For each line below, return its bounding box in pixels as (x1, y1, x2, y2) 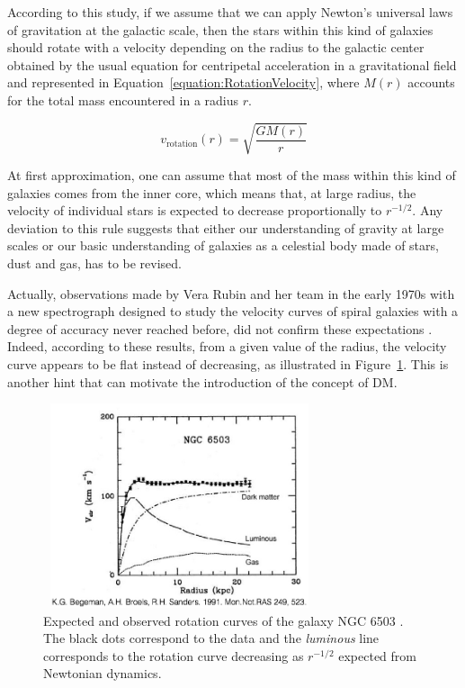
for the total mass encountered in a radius (7, 90, 239, 109)
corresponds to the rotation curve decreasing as (43, 646, 304, 665)
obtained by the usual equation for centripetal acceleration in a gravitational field (7, 55, 457, 74)
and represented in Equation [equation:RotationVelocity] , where (7, 73, 360, 92)
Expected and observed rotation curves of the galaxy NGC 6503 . (43, 611, 404, 629)
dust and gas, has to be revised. (7, 254, 183, 273)
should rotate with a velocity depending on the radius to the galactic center (7, 38, 425, 57)
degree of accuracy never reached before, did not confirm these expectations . (7, 319, 433, 338)
